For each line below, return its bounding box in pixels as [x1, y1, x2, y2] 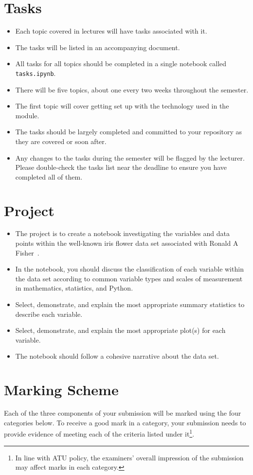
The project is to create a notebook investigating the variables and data [15, 228, 230, 238]
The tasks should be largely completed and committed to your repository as [15, 127, 242, 137]
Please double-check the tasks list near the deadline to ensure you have [15, 162, 227, 172]
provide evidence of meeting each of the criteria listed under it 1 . [4, 427, 195, 438]
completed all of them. [15, 171, 83, 182]
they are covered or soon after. [15, 136, 107, 146]
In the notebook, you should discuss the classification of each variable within [15, 264, 244, 274]
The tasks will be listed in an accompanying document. [15, 42, 180, 52]
